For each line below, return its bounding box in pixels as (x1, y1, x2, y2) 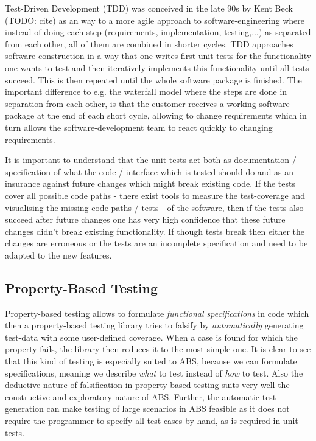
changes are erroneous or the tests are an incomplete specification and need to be (5, 237, 308, 249)
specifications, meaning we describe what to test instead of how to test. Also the (5, 366, 303, 379)
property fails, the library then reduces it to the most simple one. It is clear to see (5, 342, 311, 355)
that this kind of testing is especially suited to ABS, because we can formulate (5, 355, 297, 367)
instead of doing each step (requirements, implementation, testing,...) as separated (5, 26, 311, 38)
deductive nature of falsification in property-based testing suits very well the (5, 378, 290, 391)
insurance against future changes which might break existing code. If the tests (5, 177, 295, 190)
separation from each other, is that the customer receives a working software (5, 97, 290, 109)
